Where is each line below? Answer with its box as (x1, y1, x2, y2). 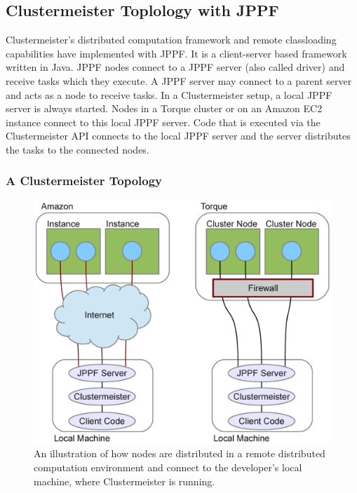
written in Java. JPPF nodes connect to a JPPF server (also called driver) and (6, 60, 345, 74)
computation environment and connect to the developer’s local (34, 459, 302, 474)
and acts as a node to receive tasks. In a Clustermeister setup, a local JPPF (6, 87, 332, 102)
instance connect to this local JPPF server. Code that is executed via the (6, 114, 321, 129)
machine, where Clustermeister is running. (34, 473, 215, 488)
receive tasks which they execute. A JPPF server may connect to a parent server (6, 73, 352, 88)
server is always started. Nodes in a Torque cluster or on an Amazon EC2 (6, 101, 323, 116)
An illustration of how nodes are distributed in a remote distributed (34, 446, 325, 461)
